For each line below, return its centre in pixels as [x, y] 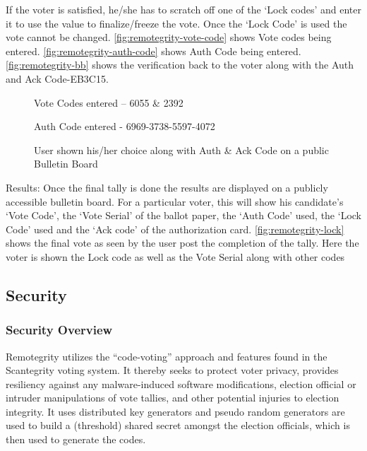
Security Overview [59, 330]
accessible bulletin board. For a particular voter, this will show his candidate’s [175, 201]
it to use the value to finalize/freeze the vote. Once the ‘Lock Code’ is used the [176, 23]
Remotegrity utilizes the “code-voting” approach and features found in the [167, 356]
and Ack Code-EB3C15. [57, 78]
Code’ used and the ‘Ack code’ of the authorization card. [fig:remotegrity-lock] [175, 229]
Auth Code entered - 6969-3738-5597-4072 [125, 126]
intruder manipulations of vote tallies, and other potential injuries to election [173, 398]
